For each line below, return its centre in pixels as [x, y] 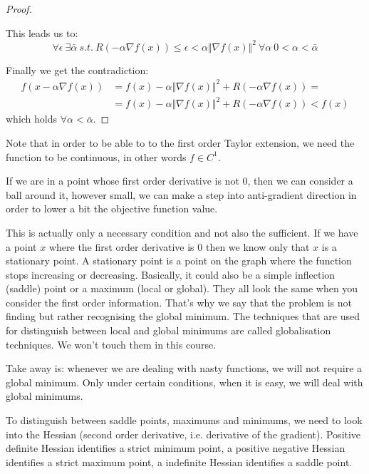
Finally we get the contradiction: [77, 69]
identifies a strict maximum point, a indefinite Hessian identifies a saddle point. [179, 462]
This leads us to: [42, 32]
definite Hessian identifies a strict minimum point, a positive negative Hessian [176, 448]
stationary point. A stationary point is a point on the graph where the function [179, 261]
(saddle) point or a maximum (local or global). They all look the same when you [182, 288]
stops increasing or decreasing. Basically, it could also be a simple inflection [171, 274]
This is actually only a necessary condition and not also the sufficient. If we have [182, 232]
